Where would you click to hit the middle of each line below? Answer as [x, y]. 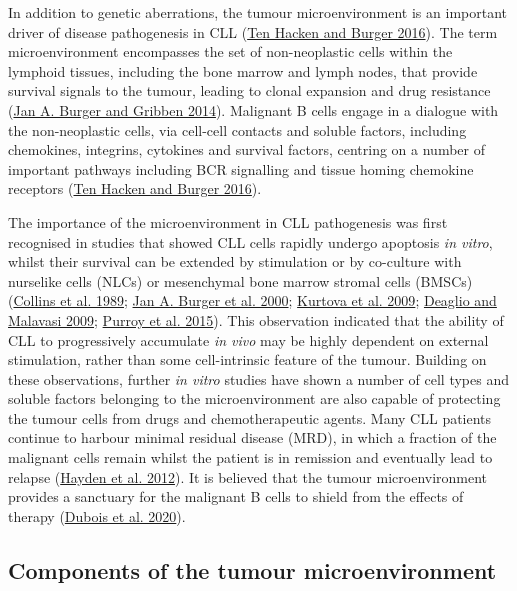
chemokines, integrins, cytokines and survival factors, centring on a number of [246, 149]
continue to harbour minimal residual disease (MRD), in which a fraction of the [252, 437]
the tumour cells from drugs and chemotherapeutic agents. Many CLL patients [250, 417]
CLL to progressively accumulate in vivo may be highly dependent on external [248, 339]
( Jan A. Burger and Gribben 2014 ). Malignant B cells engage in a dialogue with [253, 109]
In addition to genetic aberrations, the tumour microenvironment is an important [257, 12]
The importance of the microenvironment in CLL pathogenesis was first [228, 221]
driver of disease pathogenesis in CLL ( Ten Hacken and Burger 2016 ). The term [253, 31]
